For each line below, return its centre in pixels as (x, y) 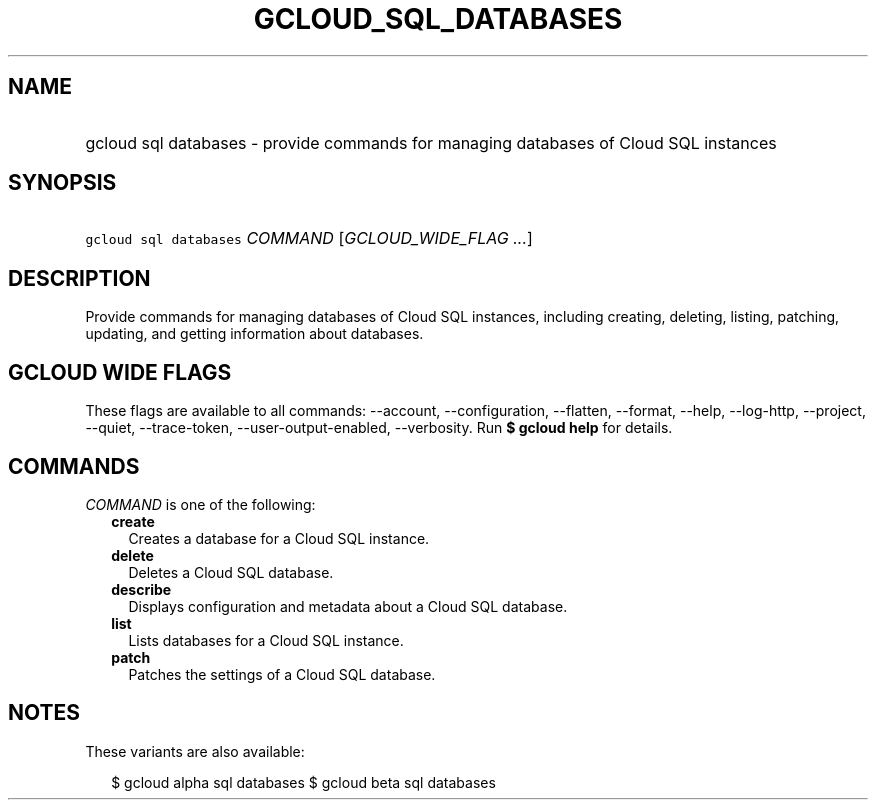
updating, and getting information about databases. (254, 334)
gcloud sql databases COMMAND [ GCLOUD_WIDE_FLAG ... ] (309, 238)
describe (141, 589)
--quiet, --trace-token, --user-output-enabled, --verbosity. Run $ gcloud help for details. (379, 428)
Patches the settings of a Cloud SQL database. (282, 674)
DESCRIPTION (79, 278)
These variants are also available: (195, 751)
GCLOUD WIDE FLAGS (120, 372)
